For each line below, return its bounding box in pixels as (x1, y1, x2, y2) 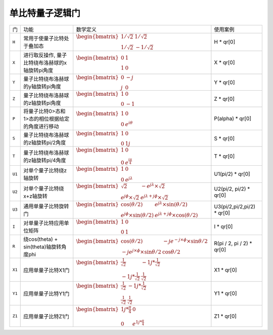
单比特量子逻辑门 (9, 8, 81, 19)
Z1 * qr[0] (214, 312, 237, 319)
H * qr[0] (214, 39, 236, 46)
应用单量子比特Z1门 (23, 313, 69, 320)
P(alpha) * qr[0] (214, 115, 252, 122)
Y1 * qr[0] (214, 290, 237, 297)
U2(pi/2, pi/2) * (214, 185, 250, 192)
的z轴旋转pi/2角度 (23, 139, 66, 146)
